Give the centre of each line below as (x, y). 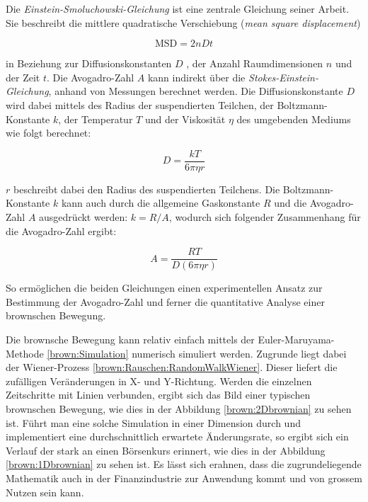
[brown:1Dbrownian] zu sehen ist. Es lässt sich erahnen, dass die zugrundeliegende (184, 464)
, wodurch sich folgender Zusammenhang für (265, 217)
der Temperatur (98, 119)
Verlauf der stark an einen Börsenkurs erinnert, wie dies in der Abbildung (166, 450)
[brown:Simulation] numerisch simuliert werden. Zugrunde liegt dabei (197, 353)
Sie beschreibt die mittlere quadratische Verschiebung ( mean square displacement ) (183, 22)
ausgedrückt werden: (84, 217)
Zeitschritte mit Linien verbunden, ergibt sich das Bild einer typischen (158, 395)
